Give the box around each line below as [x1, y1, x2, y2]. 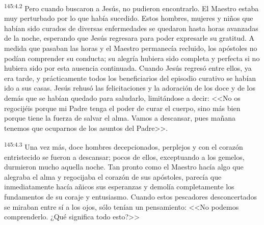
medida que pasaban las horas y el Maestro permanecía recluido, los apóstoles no [4, 43, 257, 53]
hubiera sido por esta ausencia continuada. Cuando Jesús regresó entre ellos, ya [4, 63, 252, 73]
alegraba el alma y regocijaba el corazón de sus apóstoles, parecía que [4, 171, 222, 182]
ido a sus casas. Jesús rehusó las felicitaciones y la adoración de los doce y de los [4, 82, 255, 93]
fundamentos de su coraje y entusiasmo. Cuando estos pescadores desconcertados [4, 191, 257, 202]
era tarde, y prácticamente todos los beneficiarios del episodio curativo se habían [4, 72, 256, 83]
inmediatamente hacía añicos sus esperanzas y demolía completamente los [4, 181, 234, 192]
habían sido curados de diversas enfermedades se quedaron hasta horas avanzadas [4, 22, 258, 33]
